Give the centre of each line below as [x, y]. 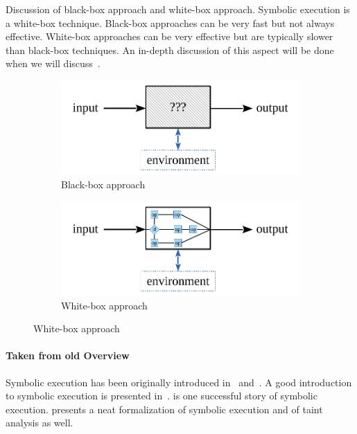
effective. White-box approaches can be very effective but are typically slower [169, 36]
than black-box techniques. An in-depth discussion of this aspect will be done [170, 49]
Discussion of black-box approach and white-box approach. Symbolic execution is [178, 9]
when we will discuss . [53, 63]
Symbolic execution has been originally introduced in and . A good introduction [179, 382]
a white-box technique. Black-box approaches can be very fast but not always [170, 22]
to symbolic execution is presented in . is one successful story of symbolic [162, 396]
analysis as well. [40, 423]
